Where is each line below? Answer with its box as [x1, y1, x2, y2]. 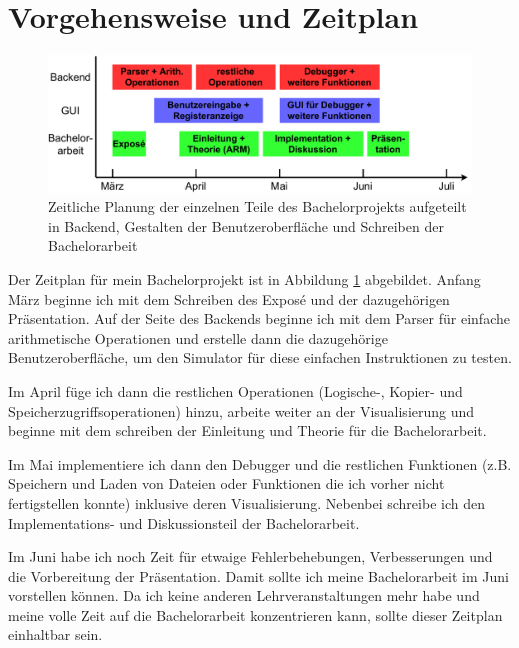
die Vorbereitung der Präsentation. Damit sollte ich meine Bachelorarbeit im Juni [8, 565, 509, 586]
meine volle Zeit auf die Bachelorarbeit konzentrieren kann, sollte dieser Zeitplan [8, 604, 503, 625]
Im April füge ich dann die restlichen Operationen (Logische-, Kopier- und [8, 380, 463, 401]
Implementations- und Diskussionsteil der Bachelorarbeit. [8, 512, 360, 533]
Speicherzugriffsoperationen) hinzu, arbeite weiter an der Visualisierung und [8, 400, 475, 421]
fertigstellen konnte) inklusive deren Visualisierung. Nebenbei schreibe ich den [8, 492, 485, 513]
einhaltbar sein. [8, 624, 103, 645]
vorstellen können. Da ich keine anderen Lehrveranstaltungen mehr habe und [8, 585, 480, 606]
